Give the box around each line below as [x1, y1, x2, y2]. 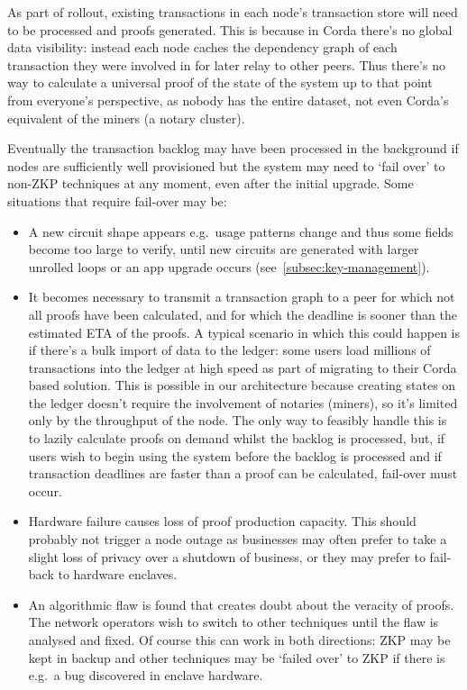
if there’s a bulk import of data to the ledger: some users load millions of [28, 340, 431, 359]
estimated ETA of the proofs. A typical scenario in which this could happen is [28, 322, 461, 341]
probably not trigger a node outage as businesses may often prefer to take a [28, 530, 447, 549]
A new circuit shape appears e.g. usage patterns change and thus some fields [28, 222, 453, 241]
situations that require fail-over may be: [7, 191, 227, 210]
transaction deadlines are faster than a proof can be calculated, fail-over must [28, 464, 458, 483]
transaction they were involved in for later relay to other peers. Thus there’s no [7, 55, 445, 74]
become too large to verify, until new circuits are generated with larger [28, 240, 419, 259]
